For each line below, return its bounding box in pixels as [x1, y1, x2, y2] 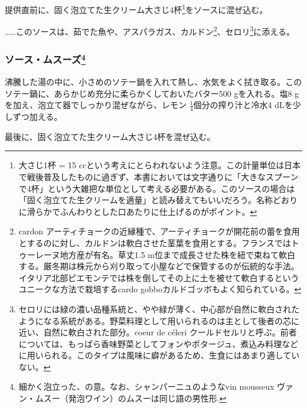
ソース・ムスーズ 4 [5, 51, 86, 67]
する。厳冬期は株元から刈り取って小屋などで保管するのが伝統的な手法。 [18, 260, 299, 272]
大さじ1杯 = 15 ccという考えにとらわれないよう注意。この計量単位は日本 [18, 159, 301, 171]
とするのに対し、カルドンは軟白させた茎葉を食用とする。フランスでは [18, 236, 291, 249]
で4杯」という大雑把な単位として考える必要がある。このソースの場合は [18, 182, 295, 194]
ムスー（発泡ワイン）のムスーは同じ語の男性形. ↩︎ [35, 392, 227, 404]
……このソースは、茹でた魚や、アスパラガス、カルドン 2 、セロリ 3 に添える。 [5, 24, 295, 37]
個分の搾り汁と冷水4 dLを [193, 99, 293, 111]
